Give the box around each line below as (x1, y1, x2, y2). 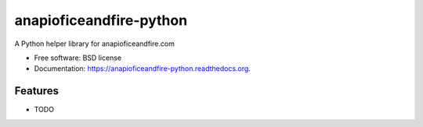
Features (14, 84, 59, 97)
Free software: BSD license (34, 53, 121, 62)
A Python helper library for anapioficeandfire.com (14, 39, 175, 48)
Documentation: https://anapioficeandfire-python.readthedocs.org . (34, 64, 251, 73)
